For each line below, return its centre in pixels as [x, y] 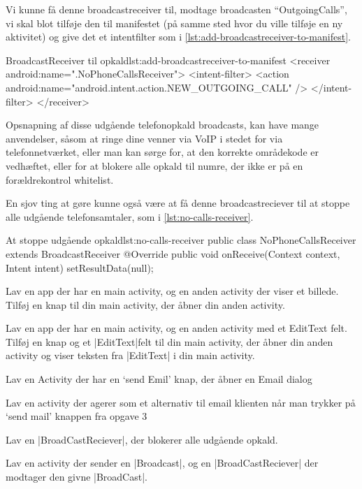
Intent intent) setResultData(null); [80, 267]
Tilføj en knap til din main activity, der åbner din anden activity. [145, 304]
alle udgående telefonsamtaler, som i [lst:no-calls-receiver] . [130, 216]
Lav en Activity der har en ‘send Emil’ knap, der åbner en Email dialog [159, 379]
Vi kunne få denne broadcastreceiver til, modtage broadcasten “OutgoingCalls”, [176, 9]
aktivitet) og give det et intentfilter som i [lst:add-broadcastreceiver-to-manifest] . [178, 37]
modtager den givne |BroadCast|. [77, 477]
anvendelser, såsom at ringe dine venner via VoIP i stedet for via [144, 138]
